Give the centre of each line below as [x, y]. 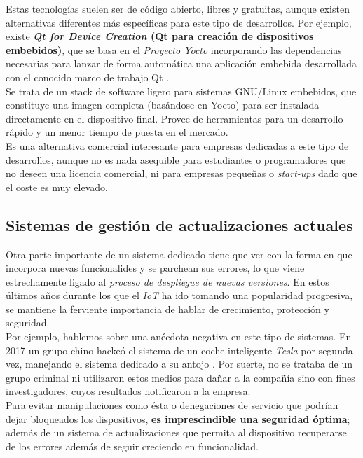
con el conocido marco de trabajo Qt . [88, 77]
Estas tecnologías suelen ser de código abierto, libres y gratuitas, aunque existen [178, 8]
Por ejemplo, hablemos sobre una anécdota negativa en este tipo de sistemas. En [179, 336]
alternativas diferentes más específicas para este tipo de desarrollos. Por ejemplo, [179, 22]
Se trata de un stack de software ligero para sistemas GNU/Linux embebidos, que [181, 91]
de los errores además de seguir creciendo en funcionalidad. [132, 446]
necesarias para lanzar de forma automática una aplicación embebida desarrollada [181, 63]
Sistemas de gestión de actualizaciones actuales [179, 224]
